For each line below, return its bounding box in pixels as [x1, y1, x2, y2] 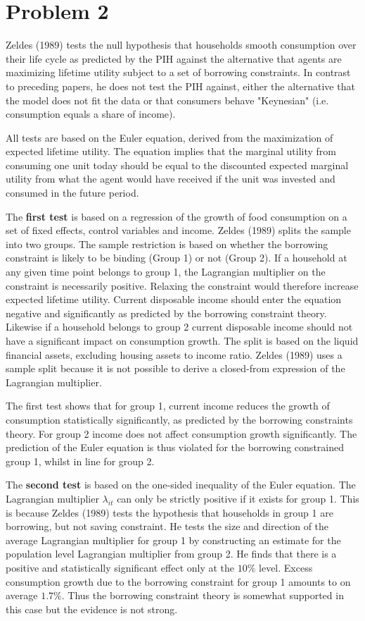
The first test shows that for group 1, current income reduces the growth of [6, 398, 330, 413]
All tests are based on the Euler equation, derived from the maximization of [6, 130, 333, 145]
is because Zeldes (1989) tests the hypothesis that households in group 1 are [6, 505, 333, 519]
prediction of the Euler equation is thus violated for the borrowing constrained [6, 440, 344, 455]
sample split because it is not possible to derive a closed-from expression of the [6, 361, 345, 376]
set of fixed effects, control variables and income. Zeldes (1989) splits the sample [6, 223, 351, 238]
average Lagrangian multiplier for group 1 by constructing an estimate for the [6, 532, 341, 547]
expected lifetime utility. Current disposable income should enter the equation [6, 292, 342, 307]
